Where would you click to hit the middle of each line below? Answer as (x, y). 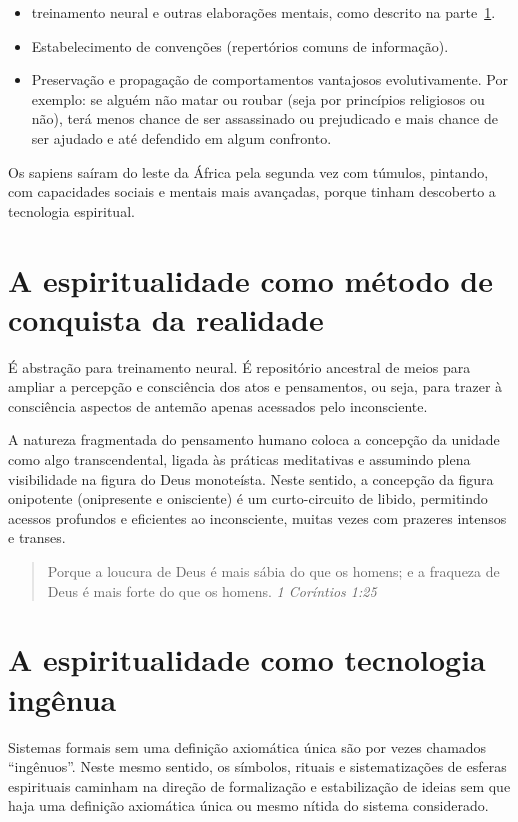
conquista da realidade (166, 318)
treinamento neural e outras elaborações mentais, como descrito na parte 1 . (263, 12)
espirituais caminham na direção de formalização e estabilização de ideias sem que (259, 785)
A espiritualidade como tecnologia (247, 659)
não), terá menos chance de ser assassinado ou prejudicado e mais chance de (264, 118)
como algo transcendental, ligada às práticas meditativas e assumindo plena (239, 459)
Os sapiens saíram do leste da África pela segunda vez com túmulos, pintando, (248, 171)
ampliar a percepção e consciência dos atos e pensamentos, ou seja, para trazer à (255, 386)
